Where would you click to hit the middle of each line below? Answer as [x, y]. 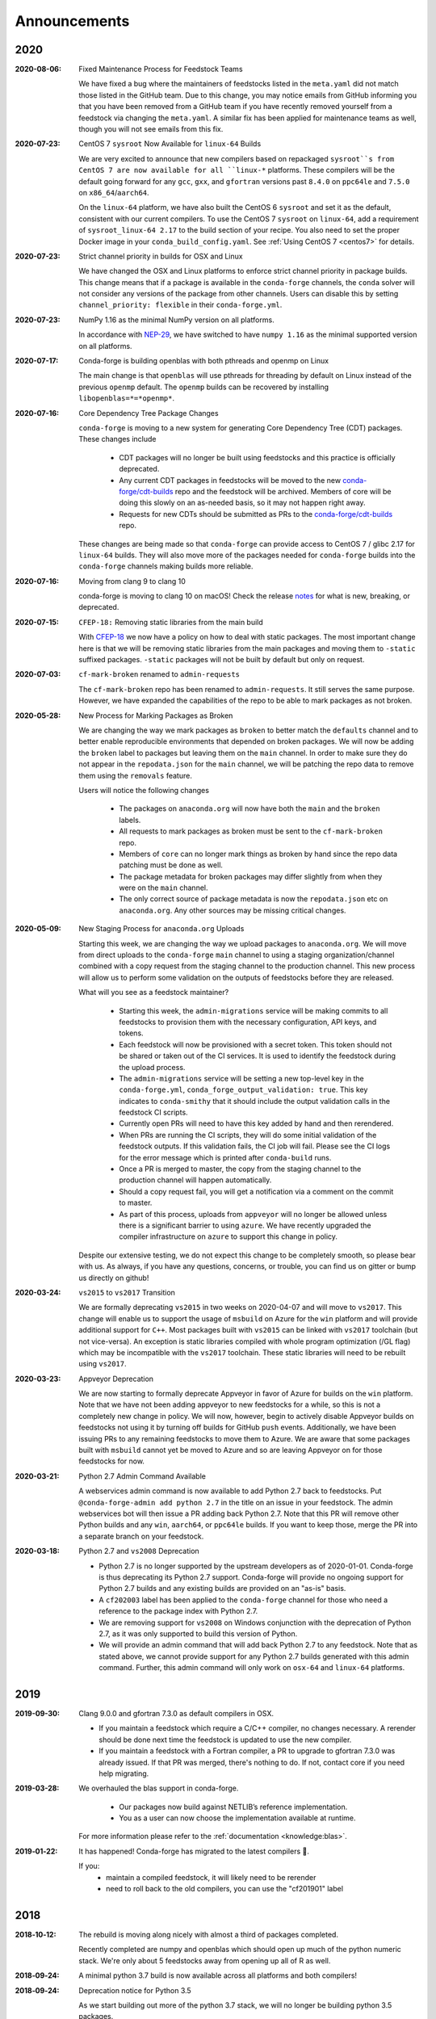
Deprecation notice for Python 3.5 [135, 1990]
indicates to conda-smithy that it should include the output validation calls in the [255, 1101]
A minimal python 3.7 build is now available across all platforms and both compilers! [218, 1975]
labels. [130, 820]
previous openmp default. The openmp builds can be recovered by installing [204, 387]
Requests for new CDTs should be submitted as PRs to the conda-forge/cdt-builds [256, 514]
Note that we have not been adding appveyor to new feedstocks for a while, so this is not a [230, 1404]
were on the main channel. [164, 888]
